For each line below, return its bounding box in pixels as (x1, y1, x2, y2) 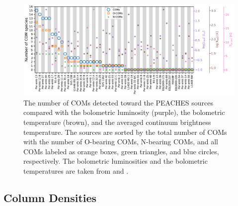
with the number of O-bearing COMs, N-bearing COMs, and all (23, 136, 218, 147)
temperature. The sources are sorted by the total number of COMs (23, 126, 227, 137)
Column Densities (3, 190, 97, 205)
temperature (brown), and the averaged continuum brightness (23, 117, 211, 127)
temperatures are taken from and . (23, 166, 129, 176)
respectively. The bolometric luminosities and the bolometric (23, 156, 208, 166)
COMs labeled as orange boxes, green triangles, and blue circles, (23, 146, 219, 156)
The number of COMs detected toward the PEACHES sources (23, 97, 214, 107)
